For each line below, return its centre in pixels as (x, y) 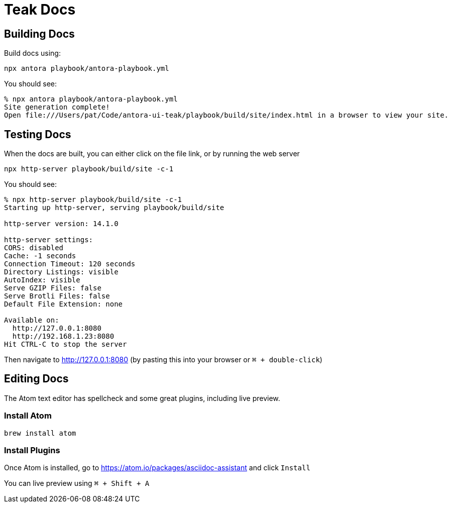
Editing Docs (36, 379)
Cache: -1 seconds (40, 256)
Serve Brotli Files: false (57, 296)
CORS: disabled (34, 248)
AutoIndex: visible (42, 280)
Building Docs (39, 34)
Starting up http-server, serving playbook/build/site (114, 208)
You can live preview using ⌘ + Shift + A (77, 483)
